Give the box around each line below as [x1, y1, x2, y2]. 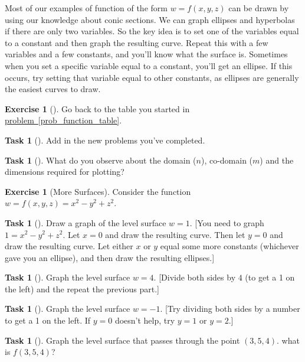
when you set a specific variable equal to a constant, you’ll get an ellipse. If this [5, 59, 293, 71]
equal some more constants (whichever [160, 240, 299, 252]
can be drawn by [228, 2, 289, 14]
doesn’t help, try [114, 314, 175, 327]
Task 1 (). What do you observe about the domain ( [5, 154, 196, 166]
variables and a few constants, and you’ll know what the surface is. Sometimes [5, 48, 288, 60]
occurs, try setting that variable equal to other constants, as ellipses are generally [5, 71, 299, 83]
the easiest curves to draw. [5, 83, 101, 95]
